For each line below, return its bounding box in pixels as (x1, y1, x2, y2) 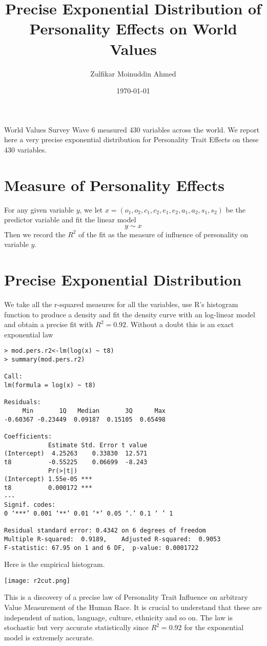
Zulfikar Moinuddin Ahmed (90, 68, 176, 79)
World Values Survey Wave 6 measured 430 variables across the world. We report (4, 124, 260, 135)
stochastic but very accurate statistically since (4, 622, 149, 633)
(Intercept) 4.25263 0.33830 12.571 (4, 450, 148, 458)
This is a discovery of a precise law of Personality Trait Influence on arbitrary (4, 592, 248, 602)
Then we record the (4, 229, 66, 239)
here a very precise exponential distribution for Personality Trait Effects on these (4, 134, 259, 145)
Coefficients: (4, 433, 52, 441)
